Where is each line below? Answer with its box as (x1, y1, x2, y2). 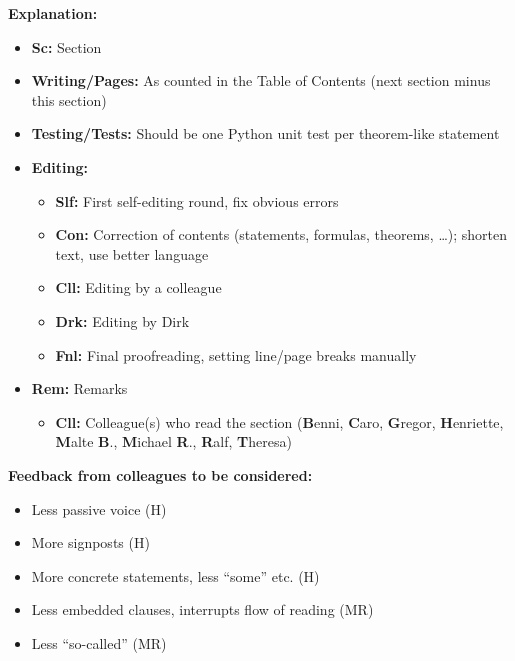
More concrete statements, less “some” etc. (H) (31, 565, 320, 586)
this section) (31, 89, 107, 110)
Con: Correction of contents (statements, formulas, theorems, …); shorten (55, 224, 508, 245)
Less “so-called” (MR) (31, 632, 167, 653)
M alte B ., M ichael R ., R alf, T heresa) (55, 431, 292, 452)
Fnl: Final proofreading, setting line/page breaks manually (55, 344, 417, 365)
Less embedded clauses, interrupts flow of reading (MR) (31, 599, 374, 620)
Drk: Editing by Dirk (55, 310, 190, 331)
